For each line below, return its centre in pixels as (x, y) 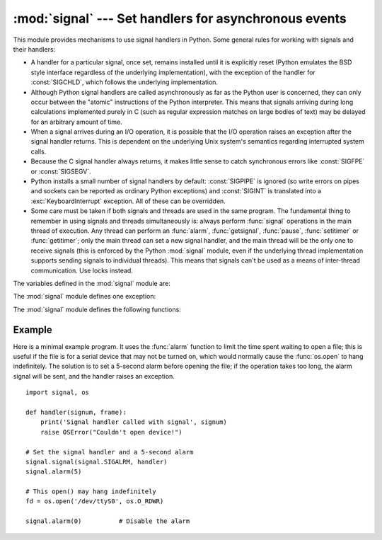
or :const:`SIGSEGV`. (61, 171)
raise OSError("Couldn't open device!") (111, 432)
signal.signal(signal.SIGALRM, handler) (97, 461)
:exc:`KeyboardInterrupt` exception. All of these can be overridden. (128, 201)
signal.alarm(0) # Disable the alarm (108, 521)
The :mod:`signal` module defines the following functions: (97, 309)
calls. (39, 151)
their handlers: (34, 49)
